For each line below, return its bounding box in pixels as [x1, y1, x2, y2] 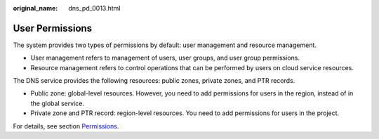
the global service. [30, 99, 84, 107]
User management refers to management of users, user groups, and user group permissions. [30, 53, 300, 62]
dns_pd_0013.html [68, 4, 121, 12]
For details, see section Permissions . [13, 121, 119, 130]
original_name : [13, 4, 58, 12]
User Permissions [13, 22, 93, 34]
